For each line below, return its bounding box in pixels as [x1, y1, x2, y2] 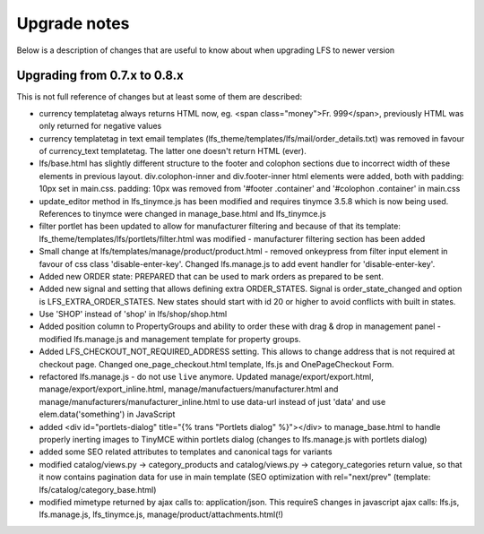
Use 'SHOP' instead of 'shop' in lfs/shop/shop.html [39, 309, 228, 320]
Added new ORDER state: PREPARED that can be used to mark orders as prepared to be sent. [39, 271, 385, 281]
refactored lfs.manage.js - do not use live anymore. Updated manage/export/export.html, [39, 372, 374, 383]
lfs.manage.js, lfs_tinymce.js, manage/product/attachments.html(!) [39, 509, 284, 520]
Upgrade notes [16, 13, 130, 33]
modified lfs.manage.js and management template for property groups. [39, 333, 301, 344]
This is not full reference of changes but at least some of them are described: [16, 91, 303, 102]
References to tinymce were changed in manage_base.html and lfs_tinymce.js [39, 208, 326, 219]
